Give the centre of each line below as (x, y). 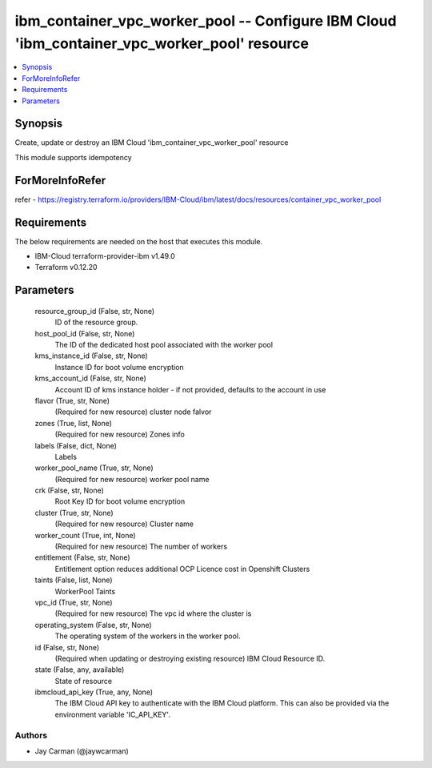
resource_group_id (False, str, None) (95, 311)
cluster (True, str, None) (74, 513)
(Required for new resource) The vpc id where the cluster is (153, 613)
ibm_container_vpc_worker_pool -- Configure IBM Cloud (206, 21)
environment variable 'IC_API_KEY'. (113, 714)
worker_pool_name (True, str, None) (94, 468)
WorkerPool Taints (85, 591)
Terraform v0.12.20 (66, 267)
